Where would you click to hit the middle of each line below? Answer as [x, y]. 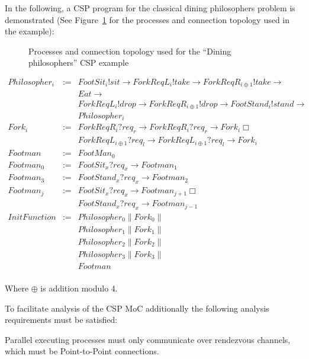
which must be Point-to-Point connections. [82, 351]
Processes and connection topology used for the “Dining [130, 51]
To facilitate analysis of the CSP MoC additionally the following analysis [137, 308]
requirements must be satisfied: [61, 320]
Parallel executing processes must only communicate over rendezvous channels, [148, 339]
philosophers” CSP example [79, 62]
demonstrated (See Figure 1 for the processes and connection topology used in [147, 19]
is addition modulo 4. [79, 288]
